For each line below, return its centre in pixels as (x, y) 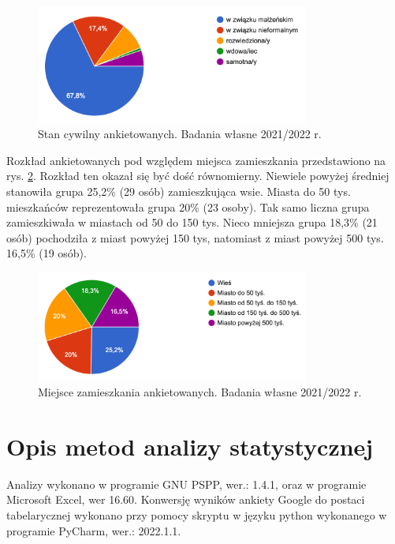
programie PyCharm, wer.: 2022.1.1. (94, 530)
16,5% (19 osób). (47, 253)
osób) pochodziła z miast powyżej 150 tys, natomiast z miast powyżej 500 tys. (195, 237)
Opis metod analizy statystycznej (190, 446)
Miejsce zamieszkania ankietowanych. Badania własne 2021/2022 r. (200, 392)
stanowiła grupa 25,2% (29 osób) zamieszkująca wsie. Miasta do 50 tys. (179, 191)
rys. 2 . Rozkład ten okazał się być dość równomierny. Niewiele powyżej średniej (198, 176)
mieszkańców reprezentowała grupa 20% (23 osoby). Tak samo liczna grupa (188, 206)
